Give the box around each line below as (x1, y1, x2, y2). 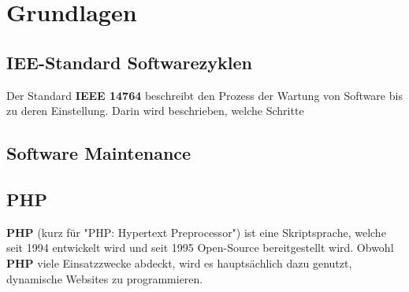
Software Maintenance (6, 141, 191, 165)
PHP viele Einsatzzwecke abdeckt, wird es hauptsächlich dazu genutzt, (6, 254, 352, 271)
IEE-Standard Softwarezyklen (6, 50, 253, 74)
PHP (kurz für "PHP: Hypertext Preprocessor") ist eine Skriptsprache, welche (6, 224, 386, 240)
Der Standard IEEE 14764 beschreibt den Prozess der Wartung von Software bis (6, 87, 403, 103)
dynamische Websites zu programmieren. (6, 270, 203, 286)
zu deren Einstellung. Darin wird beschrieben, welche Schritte (6, 102, 304, 119)
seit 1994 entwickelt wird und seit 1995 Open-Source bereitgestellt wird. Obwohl (6, 239, 394, 256)
